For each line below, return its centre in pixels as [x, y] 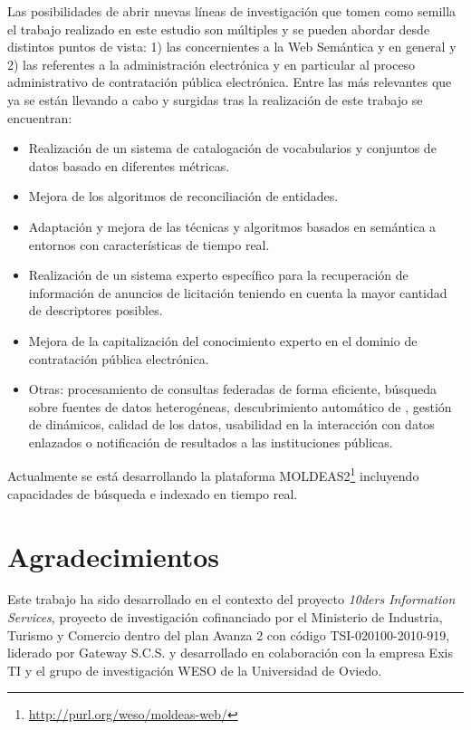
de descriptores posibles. [96, 310]
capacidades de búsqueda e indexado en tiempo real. [153, 493]
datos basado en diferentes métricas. [129, 165]
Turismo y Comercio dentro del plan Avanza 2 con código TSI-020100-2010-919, [229, 634]
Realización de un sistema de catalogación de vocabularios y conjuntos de [232, 148]
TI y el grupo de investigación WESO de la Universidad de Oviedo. [195, 670]
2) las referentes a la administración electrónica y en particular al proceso [211, 64]
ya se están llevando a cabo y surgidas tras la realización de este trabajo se [215, 99]
